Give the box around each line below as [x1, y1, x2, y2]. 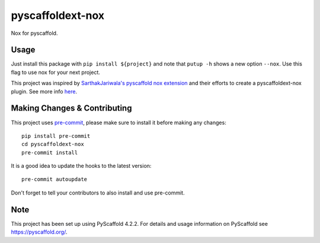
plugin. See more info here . [11, 88, 77, 95]
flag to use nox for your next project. [11, 69, 101, 76]
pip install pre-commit [21, 132, 91, 139]
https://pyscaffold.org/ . [11, 228, 68, 236]
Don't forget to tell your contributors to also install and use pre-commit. [11, 189, 185, 196]
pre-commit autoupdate [21, 176, 88, 183]
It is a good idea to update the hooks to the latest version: [11, 163, 152, 170]
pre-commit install [21, 149, 78, 156]
